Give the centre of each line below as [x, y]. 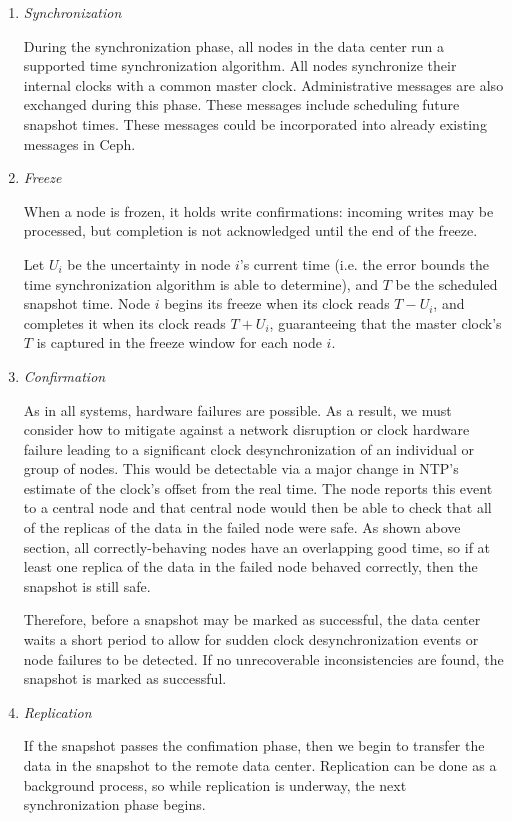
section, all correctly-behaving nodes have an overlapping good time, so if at [257, 546]
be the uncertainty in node [149, 263]
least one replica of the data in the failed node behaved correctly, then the [250, 566]
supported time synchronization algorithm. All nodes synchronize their [240, 65]
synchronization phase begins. [114, 804]
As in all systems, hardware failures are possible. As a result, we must [237, 409]
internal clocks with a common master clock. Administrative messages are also [263, 84]
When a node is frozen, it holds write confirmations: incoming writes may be [258, 210]
